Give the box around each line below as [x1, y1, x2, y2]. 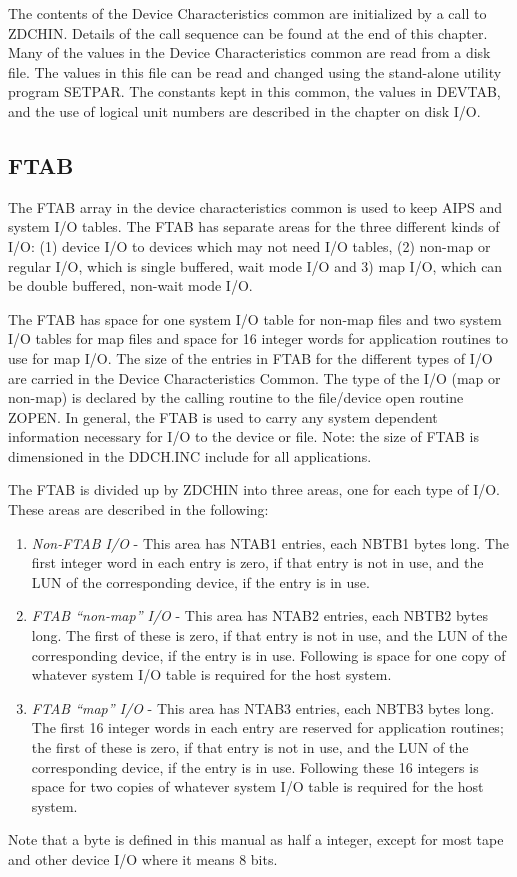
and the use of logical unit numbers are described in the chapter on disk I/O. [8, 100, 481, 121]
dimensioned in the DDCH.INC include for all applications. [8, 445, 372, 466]
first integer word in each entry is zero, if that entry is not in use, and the [31, 552, 484, 573]
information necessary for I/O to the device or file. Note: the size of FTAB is [8, 426, 479, 447]
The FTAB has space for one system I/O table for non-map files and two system [8, 308, 502, 329]
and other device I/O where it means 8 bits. [8, 848, 278, 869]
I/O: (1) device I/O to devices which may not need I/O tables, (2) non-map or [8, 235, 491, 256]
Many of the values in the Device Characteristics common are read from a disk [8, 42, 491, 63]
